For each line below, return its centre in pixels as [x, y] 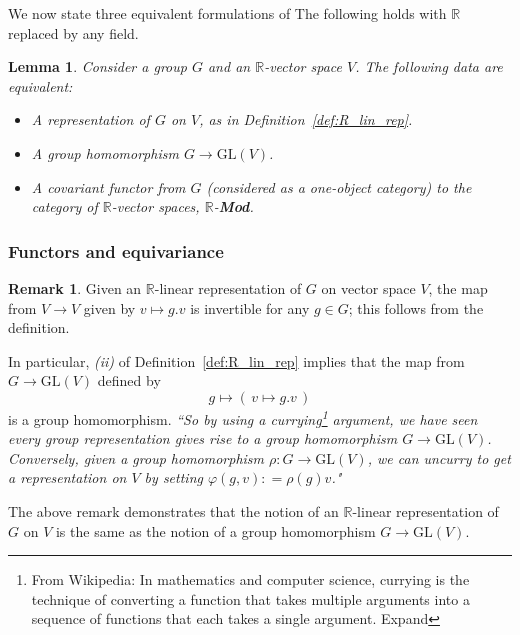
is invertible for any [250, 307]
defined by [129, 380]
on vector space [368, 287]
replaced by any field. [73, 32]
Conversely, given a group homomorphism [136, 457]
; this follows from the [416, 307]
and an [229, 66]
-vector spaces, [155, 206]
